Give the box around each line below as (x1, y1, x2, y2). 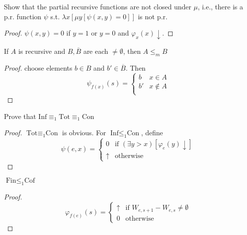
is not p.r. (138, 11, 168, 21)
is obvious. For (62, 127, 106, 138)
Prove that (4, 111, 36, 121)
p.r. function (4, 11, 41, 21)
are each (83, 46, 108, 56)
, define (141, 127, 163, 138)
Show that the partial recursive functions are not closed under (4, 1, 192, 11)
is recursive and (18, 46, 66, 56)
